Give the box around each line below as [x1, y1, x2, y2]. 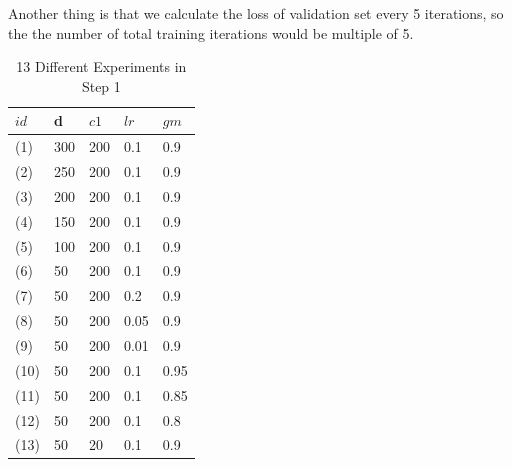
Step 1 [81, 75, 121, 96]
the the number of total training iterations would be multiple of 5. [8, 22, 414, 43]
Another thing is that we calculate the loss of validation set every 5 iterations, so [8, 3, 504, 23]
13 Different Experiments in [16, 56, 187, 77]
